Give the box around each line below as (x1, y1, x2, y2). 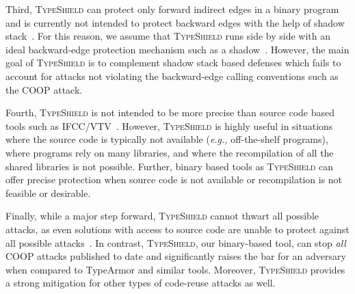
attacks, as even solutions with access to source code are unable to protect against (5, 222, 350, 236)
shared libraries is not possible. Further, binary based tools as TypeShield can (5, 159, 334, 173)
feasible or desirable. (5, 185, 91, 200)
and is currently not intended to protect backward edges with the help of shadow (5, 15, 345, 29)
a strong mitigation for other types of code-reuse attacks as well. (5, 276, 276, 290)
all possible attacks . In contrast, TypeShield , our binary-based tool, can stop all (5, 235, 346, 250)
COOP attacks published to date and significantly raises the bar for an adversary (5, 249, 346, 263)
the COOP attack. (5, 82, 83, 96)
